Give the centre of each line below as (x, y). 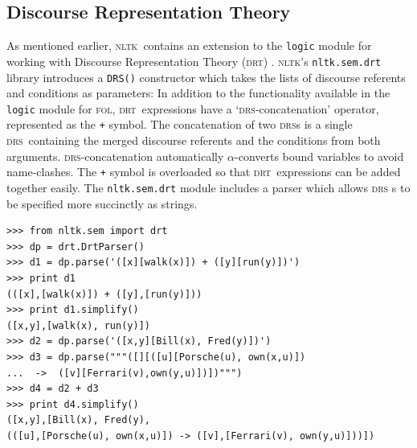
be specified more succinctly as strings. (102, 203)
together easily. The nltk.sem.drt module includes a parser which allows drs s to (208, 187)
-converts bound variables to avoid (319, 156)
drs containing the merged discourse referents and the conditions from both (194, 140)
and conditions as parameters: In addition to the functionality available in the (198, 93)
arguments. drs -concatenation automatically (115, 156)
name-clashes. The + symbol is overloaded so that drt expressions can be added (204, 172)
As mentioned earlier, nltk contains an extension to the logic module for (189, 45)
